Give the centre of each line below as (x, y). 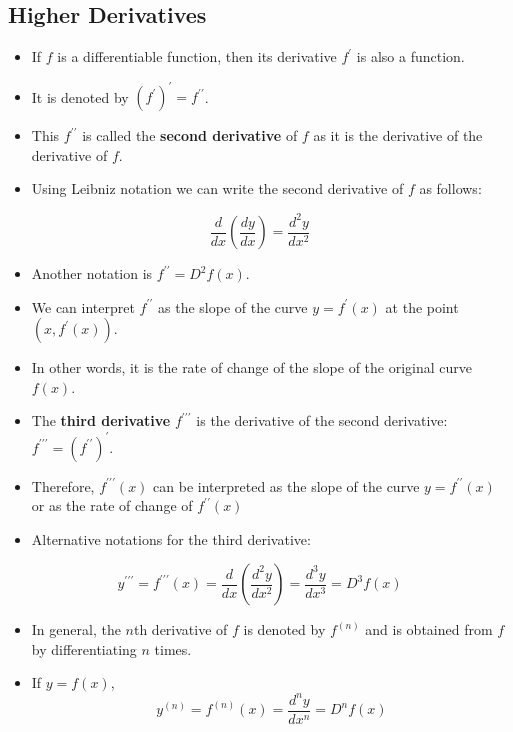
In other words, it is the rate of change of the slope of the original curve (252, 367)
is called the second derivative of (190, 135)
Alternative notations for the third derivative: (171, 538)
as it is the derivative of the (398, 135)
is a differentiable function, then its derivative (197, 56)
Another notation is (92, 273)
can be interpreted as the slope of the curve (286, 485)
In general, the (76, 629)
